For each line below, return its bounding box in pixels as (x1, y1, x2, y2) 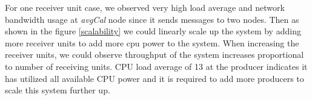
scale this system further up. (5, 84, 110, 96)
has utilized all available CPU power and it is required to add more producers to (5, 72, 304, 84)
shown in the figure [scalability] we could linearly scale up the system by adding (5, 25, 301, 37)
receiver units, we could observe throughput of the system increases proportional (5, 48, 304, 61)
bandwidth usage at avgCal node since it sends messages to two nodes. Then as (5, 13, 299, 25)
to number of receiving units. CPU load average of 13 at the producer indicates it (5, 60, 308, 72)
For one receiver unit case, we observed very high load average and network (5, 1, 285, 13)
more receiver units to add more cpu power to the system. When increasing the (5, 36, 299, 49)
